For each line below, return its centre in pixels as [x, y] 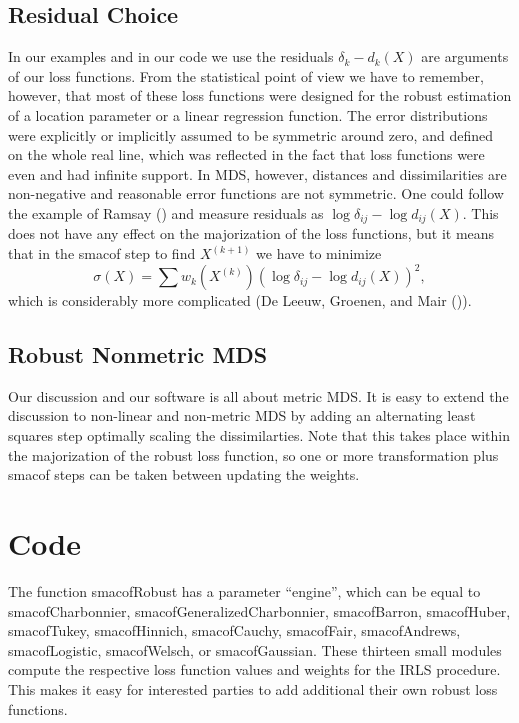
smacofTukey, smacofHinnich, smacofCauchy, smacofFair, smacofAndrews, [234, 630]
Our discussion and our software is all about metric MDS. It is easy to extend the [258, 395]
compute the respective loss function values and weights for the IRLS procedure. [254, 669]
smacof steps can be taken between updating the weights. [184, 474]
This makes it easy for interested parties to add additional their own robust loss [253, 688]
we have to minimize [319, 253]
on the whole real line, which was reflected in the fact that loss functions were [246, 154]
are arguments [465, 56]
